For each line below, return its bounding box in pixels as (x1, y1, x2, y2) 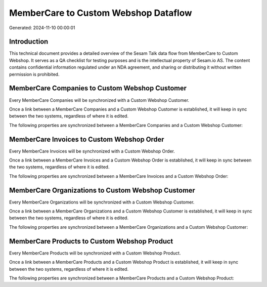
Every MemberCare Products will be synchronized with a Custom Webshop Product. (9, 250, 181, 256)
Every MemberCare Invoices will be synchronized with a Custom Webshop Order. (9, 148, 175, 154)
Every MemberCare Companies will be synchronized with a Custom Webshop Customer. (9, 97, 190, 103)
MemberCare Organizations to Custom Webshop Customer (9, 186, 195, 195)
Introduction (9, 38, 48, 46)
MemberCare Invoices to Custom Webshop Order (9, 135, 164, 143)
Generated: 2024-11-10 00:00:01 (9, 25, 75, 31)
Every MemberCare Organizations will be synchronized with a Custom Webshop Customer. (9, 199, 195, 205)
